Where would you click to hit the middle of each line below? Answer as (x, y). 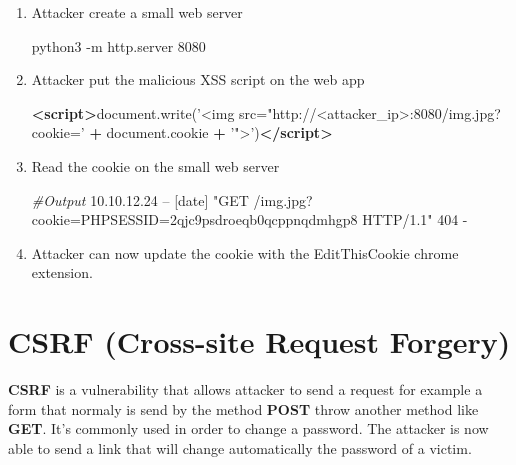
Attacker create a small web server (137, 12)
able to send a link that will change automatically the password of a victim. (240, 447)
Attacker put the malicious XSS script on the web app (198, 79)
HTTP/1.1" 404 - (415, 219)
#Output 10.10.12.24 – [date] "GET (140, 199)
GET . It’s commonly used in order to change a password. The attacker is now (248, 428)
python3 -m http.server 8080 (118, 45)
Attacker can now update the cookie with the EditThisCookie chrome (245, 252)
